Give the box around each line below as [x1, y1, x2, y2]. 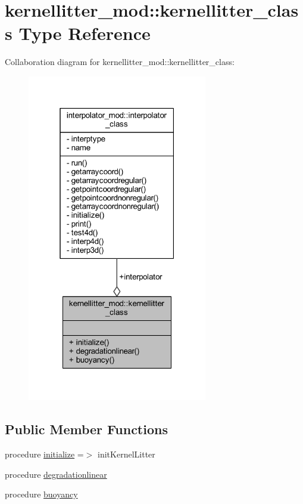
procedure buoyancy [5, 488, 78, 500]
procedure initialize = [5, 448, 84, 460]
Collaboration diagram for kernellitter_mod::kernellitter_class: [5, 55, 235, 68]
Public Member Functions [5, 420, 168, 438]
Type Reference [18, 21, 151, 45]
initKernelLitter [98, 448, 155, 460]
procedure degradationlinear [5, 468, 107, 480]
